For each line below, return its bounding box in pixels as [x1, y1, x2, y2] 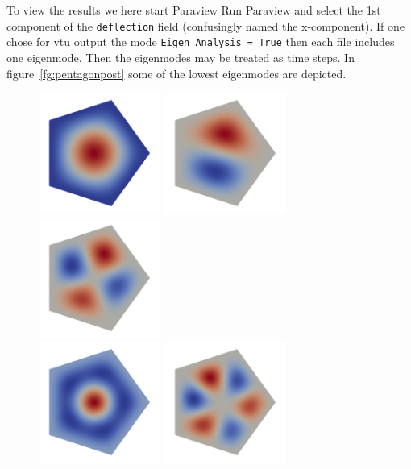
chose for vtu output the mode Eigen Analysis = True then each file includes [6, 33, 395, 50]
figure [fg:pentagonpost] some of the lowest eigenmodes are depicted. [6, 64, 347, 81]
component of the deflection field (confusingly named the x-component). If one [6, 17, 405, 34]
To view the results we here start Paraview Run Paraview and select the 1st [6, 2, 381, 18]
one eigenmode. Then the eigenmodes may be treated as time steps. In [6, 48, 355, 65]
